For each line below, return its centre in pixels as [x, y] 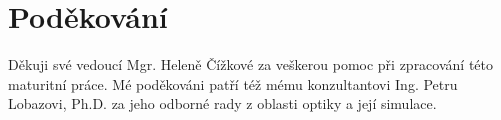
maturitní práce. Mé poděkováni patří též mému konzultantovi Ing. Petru [233, 83]
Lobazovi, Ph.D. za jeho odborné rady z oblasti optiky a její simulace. [222, 103]
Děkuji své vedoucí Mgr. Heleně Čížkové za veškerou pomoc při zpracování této [250, 64]
